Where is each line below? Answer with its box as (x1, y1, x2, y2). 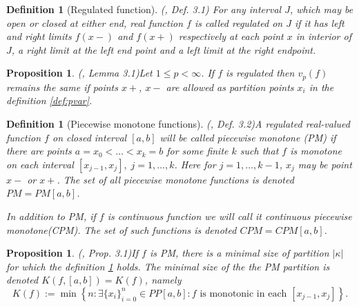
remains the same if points (6, 79, 118, 94)
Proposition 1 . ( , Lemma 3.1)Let (6, 66, 153, 80)
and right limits (6, 29, 72, 43)
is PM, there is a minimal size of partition (149, 246, 329, 260)
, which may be (289, 2, 353, 16)
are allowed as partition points (166, 79, 294, 94)
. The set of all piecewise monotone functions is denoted (57, 172, 294, 186)
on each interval (6, 157, 74, 171)
